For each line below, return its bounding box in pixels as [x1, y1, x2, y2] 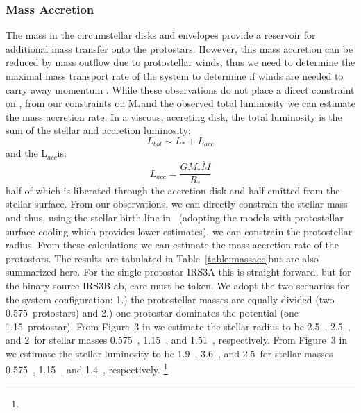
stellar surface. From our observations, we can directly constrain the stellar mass [6, 196, 348, 211]
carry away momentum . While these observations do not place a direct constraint [6, 82, 355, 96]
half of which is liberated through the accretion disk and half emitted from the [6, 183, 340, 197]
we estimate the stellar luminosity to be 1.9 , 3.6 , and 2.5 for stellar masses [6, 346, 333, 360]
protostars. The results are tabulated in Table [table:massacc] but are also [6, 251, 319, 265]
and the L [6, 146, 48, 160]
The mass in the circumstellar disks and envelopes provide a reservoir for [6, 28, 316, 42]
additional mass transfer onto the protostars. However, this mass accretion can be [6, 41, 353, 56]
